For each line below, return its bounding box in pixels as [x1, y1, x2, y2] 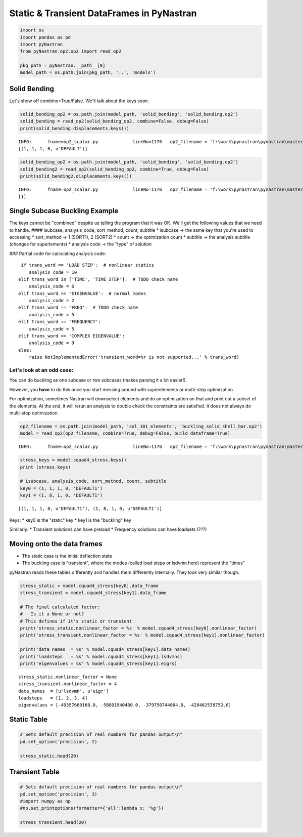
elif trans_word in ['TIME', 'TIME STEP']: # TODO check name [18, 276, 178, 282]
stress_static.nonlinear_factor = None [18, 674, 117, 680]
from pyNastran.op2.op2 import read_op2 [20, 49, 121, 54]
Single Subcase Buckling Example [9, 206, 119, 215]
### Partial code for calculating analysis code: [9, 250, 106, 257]
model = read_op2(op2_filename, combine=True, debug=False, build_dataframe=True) [20, 431, 231, 436]
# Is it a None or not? [20, 611, 84, 617]
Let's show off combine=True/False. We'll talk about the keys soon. [9, 98, 149, 104]
